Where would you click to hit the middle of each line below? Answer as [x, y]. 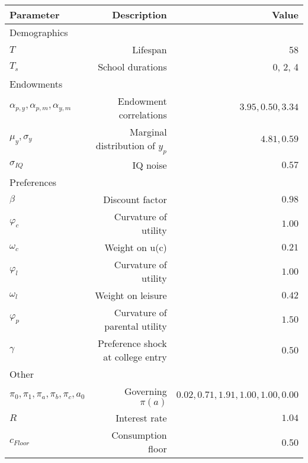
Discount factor [135, 200]
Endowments [36, 84]
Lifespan [150, 49]
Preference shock [132, 343]
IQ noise [150, 165]
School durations [132, 67]
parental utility [136, 326]
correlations [143, 115]
